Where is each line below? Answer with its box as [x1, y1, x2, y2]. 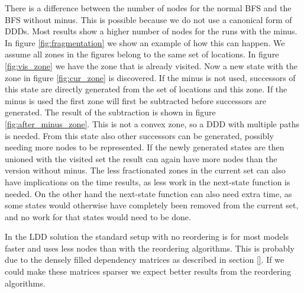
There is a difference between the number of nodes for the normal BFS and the [5, 2, 292, 14]
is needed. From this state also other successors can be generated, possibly [5, 129, 274, 141]
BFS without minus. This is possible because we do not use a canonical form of [5, 13, 292, 25]
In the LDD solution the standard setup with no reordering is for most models [5, 230, 289, 243]
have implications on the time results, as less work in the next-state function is [5, 175, 290, 188]
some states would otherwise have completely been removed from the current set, [5, 199, 299, 211]
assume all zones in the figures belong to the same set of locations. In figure [5, 48, 279, 60]
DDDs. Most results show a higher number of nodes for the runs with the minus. [5, 25, 297, 37]
